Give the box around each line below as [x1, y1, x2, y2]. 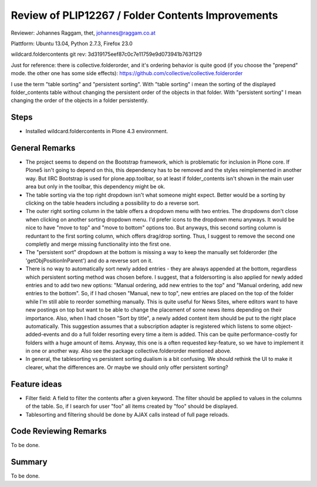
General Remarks [11, 143, 76, 153]
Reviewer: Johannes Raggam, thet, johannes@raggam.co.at [11, 29, 156, 36]
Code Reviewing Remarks [11, 426, 107, 437]
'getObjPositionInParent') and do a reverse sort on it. [25, 257, 153, 264]
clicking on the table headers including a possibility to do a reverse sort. [25, 199, 200, 207]
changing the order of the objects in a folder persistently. [11, 97, 149, 104]
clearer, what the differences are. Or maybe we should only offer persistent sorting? [25, 364, 228, 371]
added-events [25, 331, 60, 338]
